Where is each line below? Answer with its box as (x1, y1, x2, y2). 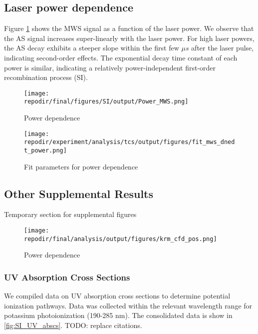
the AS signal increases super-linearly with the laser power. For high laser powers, (4, 32, 255, 43)
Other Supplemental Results (4, 185, 154, 201)
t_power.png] (24, 146, 67, 154)
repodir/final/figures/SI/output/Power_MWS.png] (24, 98, 189, 105)
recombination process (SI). (4, 72, 88, 82)
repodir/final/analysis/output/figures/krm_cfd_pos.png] (24, 235, 217, 242)
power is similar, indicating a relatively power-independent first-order (4, 62, 216, 72)
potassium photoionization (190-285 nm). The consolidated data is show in (4, 310, 233, 320)
